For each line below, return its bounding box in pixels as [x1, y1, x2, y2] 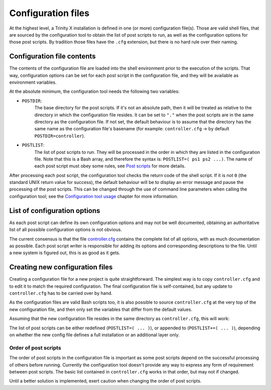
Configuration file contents [9, 52, 96, 61]
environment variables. [9, 79, 57, 85]
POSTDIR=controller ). [34, 133, 85, 139]
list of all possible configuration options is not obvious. [9, 227, 122, 233]
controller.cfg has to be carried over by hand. [9, 290, 113, 296]
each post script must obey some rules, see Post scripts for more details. [34, 163, 186, 169]
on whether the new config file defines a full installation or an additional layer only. [9, 331, 180, 338]
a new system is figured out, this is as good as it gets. [9, 250, 120, 256]
